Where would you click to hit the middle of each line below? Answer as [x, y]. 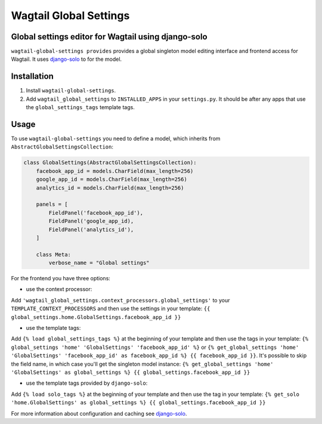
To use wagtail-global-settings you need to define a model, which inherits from [116, 139]
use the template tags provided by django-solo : [87, 383]
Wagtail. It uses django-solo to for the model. [66, 59]
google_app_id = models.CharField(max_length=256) [112, 179]
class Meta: [54, 254]
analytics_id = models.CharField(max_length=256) [110, 188]
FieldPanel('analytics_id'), [91, 229]
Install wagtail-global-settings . [71, 91]
